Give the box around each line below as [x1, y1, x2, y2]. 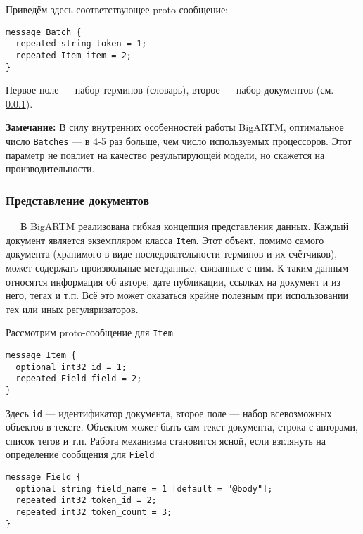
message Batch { [6, 27, 82, 37]
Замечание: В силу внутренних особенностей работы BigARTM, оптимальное [6, 120, 344, 134]
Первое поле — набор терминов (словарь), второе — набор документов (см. [6, 82, 334, 97]
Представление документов [6, 191, 150, 208]
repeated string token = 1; [15, 39, 147, 49]
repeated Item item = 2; [15, 50, 132, 61]
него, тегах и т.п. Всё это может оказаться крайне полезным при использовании [6, 288, 348, 303]
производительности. [6, 161, 95, 176]
